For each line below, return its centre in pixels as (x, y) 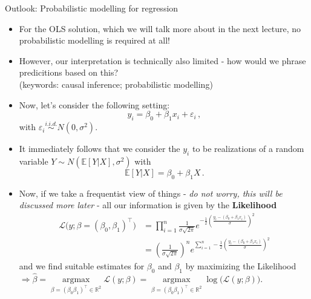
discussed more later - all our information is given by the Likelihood (148, 205)
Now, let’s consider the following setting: (94, 104)
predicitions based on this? (69, 72)
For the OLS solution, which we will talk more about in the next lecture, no (160, 28)
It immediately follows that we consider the (100, 149)
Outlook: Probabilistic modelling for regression (92, 8)
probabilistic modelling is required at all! (94, 40)
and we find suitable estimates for (82, 265)
